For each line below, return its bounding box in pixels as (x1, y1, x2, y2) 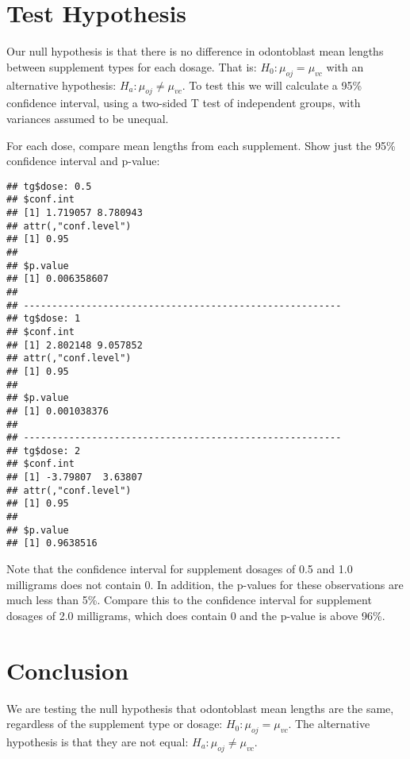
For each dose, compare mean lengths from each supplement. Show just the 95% (6, 137, 396, 153)
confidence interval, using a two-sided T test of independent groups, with (6, 94, 361, 111)
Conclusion (6, 653, 129, 686)
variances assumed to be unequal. (6, 110, 169, 126)
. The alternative (288, 715, 370, 732)
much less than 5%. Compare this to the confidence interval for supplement (6, 591, 372, 608)
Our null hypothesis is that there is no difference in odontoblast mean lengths (6, 43, 384, 60)
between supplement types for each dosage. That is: (6, 58, 257, 75)
